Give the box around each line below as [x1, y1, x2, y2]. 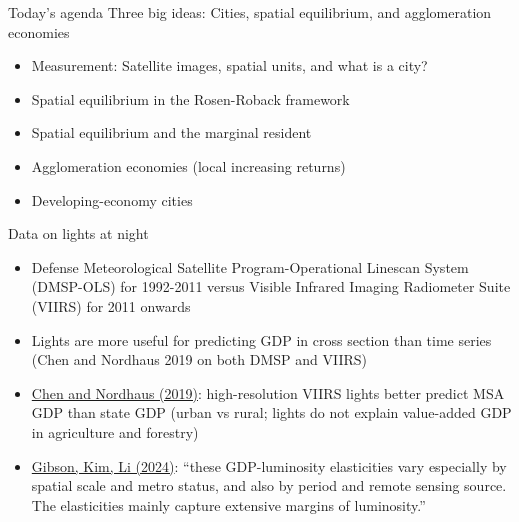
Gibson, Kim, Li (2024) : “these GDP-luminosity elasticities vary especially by [31, 455, 507, 476]
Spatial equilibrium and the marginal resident [31, 122, 312, 143]
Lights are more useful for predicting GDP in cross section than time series [31, 329, 492, 350]
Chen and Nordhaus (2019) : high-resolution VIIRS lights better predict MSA [31, 382, 505, 403]
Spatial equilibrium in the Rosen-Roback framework [31, 88, 350, 109]
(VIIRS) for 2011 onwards [31, 295, 191, 316]
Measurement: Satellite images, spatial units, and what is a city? [31, 55, 428, 76]
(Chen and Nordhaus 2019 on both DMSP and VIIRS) [31, 349, 367, 370]
